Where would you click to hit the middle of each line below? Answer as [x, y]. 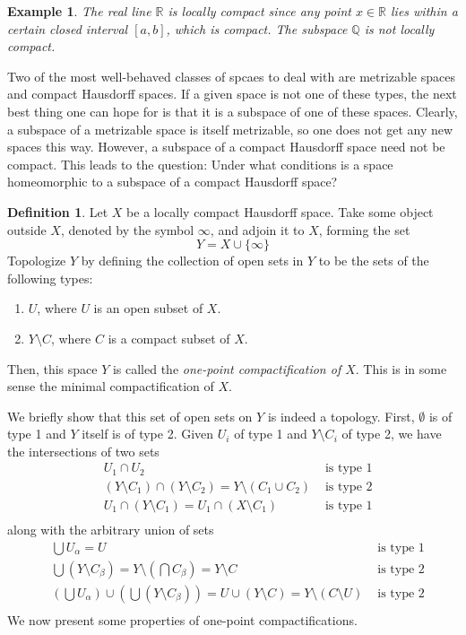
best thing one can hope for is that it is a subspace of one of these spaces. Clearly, [233, 111]
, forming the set [364, 229]
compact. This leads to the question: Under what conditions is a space [200, 164]
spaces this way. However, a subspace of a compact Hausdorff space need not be [226, 147]
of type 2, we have [392, 434]
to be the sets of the [374, 261]
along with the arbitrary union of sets [111, 530]
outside [27, 229]
